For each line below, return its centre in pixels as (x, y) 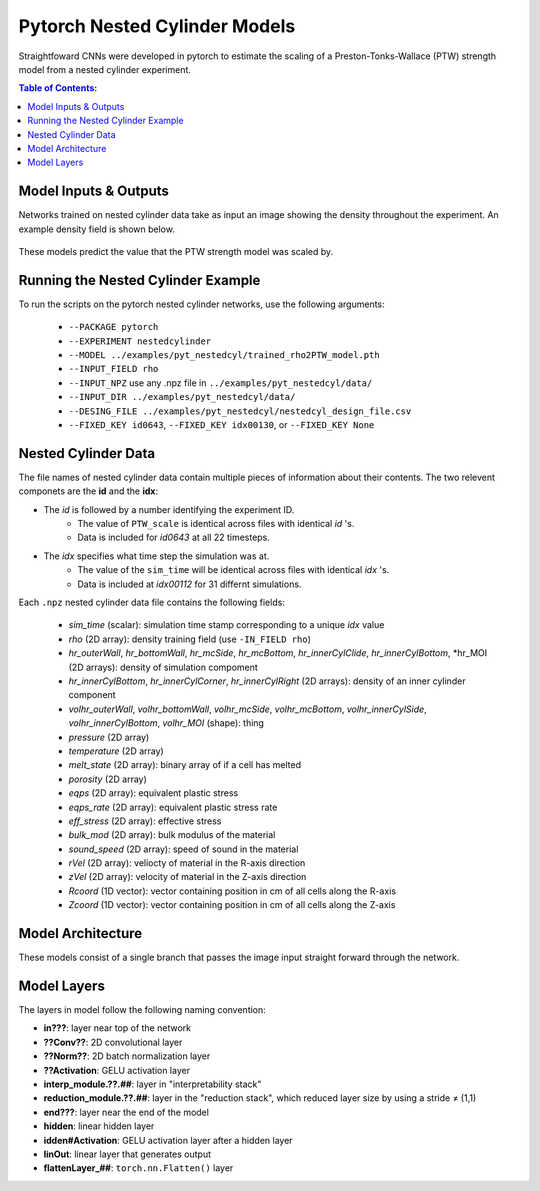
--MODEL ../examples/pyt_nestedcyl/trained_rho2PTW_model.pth (224, 355)
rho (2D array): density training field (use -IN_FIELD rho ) (190, 639)
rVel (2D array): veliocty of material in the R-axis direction (187, 863)
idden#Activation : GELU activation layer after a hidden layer (168, 1140)
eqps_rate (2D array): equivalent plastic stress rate (173, 807)
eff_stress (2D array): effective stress (145, 821)
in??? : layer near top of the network (117, 1028)
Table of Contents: (58, 88)
